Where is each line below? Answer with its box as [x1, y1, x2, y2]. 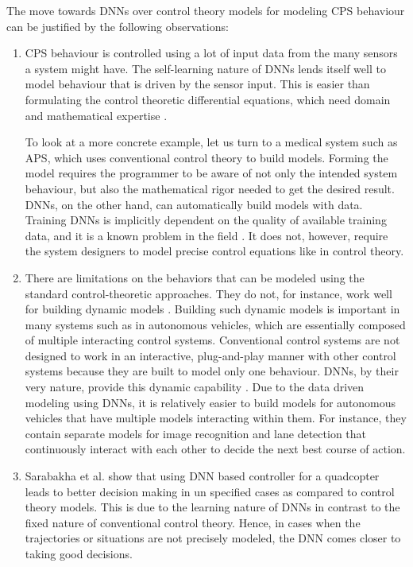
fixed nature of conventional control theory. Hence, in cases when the [25, 514, 361, 530]
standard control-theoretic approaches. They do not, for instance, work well [25, 285, 392, 301]
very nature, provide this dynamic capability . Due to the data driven [25, 379, 365, 395]
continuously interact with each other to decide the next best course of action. [25, 441, 406, 457]
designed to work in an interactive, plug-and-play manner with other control [25, 347, 396, 363]
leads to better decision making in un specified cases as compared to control [25, 483, 395, 499]
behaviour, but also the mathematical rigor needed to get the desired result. [25, 180, 395, 196]
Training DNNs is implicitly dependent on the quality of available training [25, 212, 387, 228]
